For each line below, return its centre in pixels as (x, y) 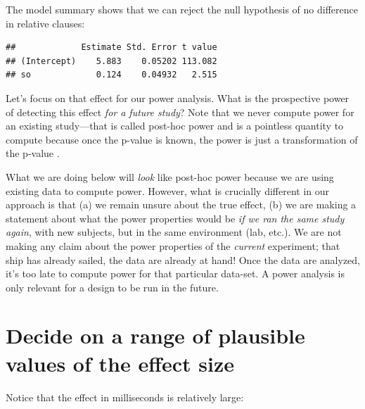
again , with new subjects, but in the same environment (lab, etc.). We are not (174, 232)
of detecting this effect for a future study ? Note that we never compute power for (180, 112)
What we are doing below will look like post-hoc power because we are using (170, 176)
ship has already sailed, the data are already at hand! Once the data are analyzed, (183, 259)
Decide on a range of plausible (155, 335)
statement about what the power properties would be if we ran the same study (175, 218)
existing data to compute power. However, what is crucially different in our (167, 190)
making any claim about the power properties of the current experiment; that (173, 245)
